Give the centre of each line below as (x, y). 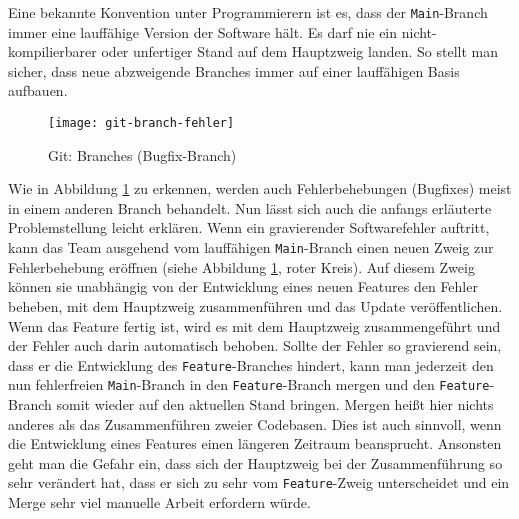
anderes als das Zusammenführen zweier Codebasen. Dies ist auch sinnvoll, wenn (255, 423)
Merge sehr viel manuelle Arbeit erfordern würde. (159, 502)
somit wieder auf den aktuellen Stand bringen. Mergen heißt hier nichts (275, 404)
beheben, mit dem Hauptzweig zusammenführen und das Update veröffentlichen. (255, 305)
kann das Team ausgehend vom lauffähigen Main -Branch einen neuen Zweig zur (251, 247)
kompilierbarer (52, 51)
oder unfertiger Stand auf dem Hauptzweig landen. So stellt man (299, 51)
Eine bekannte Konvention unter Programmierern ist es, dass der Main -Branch (248, 12)
